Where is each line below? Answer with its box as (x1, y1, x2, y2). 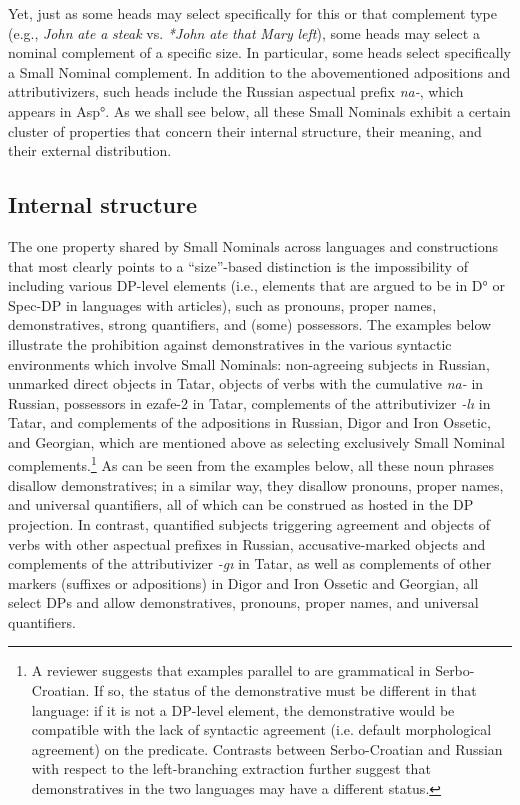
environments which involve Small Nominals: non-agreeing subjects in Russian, (8, 353, 490, 374)
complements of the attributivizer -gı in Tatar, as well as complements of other (8, 553, 492, 574)
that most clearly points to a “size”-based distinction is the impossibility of (8, 255, 468, 276)
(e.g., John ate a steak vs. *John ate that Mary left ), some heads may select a (8, 22, 480, 43)
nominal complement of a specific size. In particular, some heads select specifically (8, 42, 511, 63)
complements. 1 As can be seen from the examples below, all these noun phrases (8, 452, 494, 476)
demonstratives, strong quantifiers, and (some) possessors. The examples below (8, 314, 492, 335)
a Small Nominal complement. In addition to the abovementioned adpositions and (8, 61, 511, 82)
